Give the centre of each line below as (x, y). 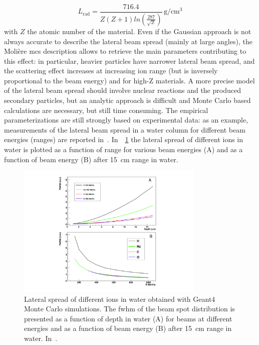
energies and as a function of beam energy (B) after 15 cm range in (128, 328)
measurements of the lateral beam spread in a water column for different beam (125, 129)
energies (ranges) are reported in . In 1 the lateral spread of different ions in (124, 139)
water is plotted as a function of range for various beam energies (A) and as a (123, 149)
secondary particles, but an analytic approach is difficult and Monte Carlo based (127, 100)
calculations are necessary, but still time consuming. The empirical (106, 110)
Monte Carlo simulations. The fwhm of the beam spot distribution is (129, 309)
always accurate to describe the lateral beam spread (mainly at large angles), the (128, 41)
